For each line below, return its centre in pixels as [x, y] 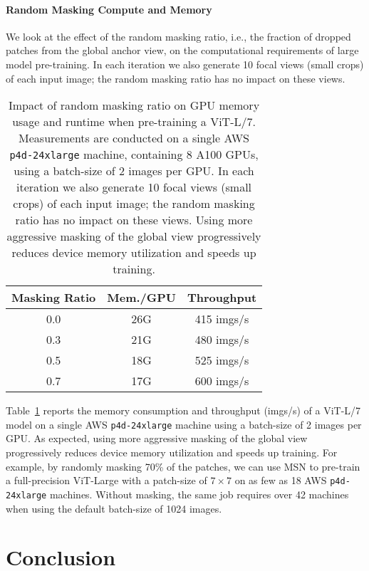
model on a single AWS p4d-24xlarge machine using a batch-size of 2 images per [184, 424]
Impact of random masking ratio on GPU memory [134, 105]
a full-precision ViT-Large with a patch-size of [106, 480]
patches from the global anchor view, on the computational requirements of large [182, 50]
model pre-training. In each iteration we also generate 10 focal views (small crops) [185, 64]
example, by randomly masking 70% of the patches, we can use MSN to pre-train [183, 466]
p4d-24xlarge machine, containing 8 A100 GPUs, [134, 154]
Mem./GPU [142, 298]
